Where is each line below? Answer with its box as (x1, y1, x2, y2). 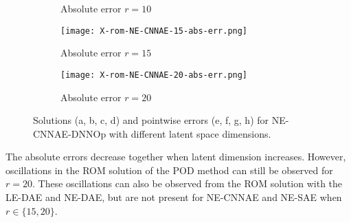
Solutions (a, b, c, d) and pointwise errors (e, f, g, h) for (33, 113, 269, 127)
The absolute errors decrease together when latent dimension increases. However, (5, 149, 346, 164)
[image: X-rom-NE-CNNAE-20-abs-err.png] (60, 70, 248, 80)
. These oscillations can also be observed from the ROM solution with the (32, 176, 343, 191)
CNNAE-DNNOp (33, 126, 106, 140)
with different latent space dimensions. (109, 126, 271, 140)
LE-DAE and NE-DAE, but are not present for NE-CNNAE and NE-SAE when (5, 190, 342, 204)
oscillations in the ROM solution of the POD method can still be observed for (5, 162, 333, 177)
